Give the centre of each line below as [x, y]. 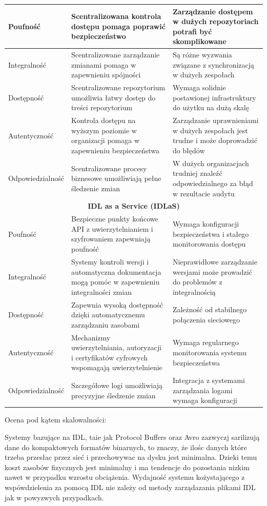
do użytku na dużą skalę [211, 107]
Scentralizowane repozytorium [118, 87]
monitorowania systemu [209, 352]
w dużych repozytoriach [215, 21]
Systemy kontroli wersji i [110, 261]
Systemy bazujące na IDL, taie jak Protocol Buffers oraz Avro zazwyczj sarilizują [132, 437]
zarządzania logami [202, 390]
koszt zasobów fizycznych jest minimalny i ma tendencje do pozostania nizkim [127, 467]
